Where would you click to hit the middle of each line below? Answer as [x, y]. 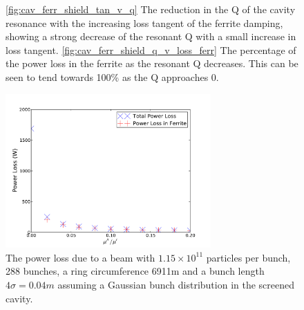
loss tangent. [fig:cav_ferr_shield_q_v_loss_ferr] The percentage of [151, 49]
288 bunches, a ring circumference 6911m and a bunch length [135, 271]
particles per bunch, [248, 257]
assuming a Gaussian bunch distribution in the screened [176, 284]
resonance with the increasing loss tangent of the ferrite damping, [144, 22]
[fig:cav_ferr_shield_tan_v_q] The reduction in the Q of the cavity [151, 9]
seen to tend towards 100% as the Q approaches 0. [112, 76]
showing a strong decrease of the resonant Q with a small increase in [151, 36]
